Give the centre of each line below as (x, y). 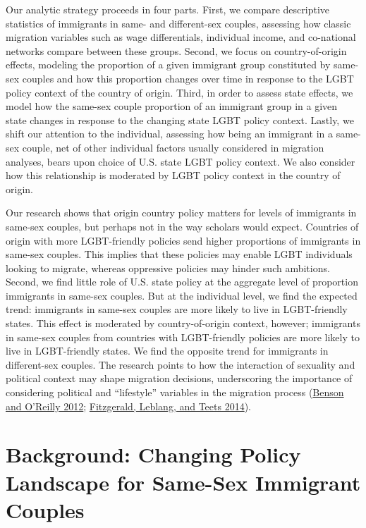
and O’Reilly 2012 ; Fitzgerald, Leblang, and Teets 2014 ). (129, 406)
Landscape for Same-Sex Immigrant (183, 482)
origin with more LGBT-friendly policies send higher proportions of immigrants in (183, 240)
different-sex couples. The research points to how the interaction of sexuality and (181, 364)
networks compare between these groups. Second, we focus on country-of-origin (176, 50)
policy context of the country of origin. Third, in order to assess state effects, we (179, 92)
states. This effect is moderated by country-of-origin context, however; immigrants (183, 323)
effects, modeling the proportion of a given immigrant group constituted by (168, 65)
